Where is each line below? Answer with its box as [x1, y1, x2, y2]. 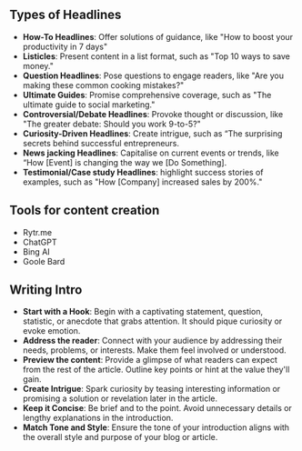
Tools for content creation [9, 203, 160, 218]
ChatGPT [22, 236, 57, 247]
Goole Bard [22, 256, 65, 266]
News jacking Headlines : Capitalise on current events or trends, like [22, 147, 279, 158]
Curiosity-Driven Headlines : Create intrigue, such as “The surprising [22, 127, 283, 139]
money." [22, 60, 55, 71]
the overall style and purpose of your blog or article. [22, 432, 218, 443]
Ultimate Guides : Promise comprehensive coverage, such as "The [22, 89, 272, 100]
